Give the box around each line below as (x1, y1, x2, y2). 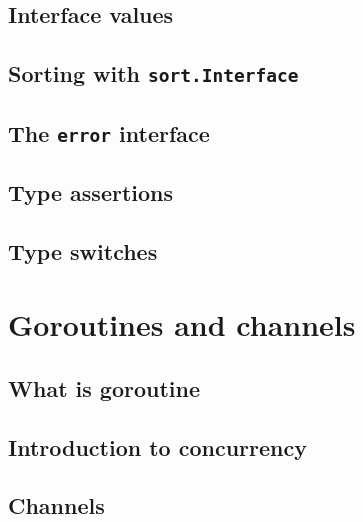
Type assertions (8, 176, 174, 207)
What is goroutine (8, 372, 201, 403)
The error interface (8, 117, 210, 148)
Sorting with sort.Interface (8, 58, 299, 89)
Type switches (8, 235, 158, 266)
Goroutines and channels (8, 304, 356, 345)
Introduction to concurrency (8, 431, 307, 462)
